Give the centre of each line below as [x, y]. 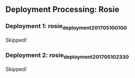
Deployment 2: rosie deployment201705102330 [67, 56]
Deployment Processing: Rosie [63, 10]
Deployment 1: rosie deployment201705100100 [66, 27]
